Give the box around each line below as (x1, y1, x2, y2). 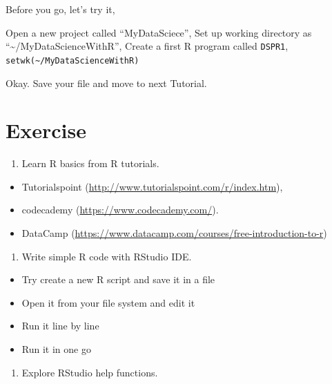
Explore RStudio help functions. (21, 365, 158, 379)
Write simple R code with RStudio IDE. (21, 249, 192, 263)
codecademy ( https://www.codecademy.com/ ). (21, 202, 219, 217)
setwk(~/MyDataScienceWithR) (6, 55, 139, 66)
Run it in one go (21, 341, 91, 356)
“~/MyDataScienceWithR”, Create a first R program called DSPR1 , (6, 39, 289, 53)
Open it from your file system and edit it (21, 295, 195, 309)
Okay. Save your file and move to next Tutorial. (6, 75, 207, 90)
